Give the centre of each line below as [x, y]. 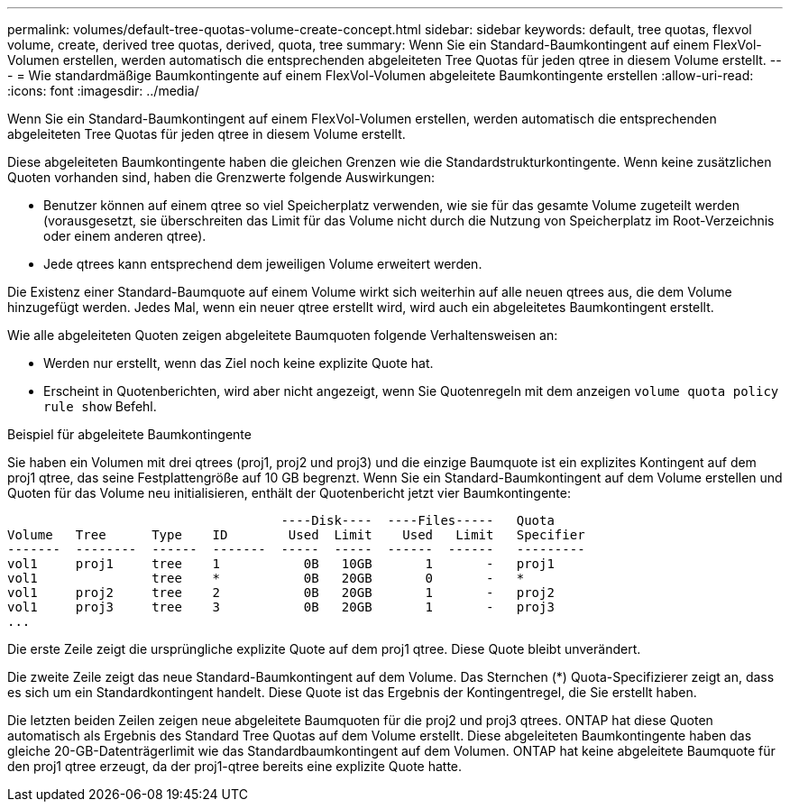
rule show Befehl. [100, 406]
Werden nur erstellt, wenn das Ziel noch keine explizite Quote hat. [239, 363]
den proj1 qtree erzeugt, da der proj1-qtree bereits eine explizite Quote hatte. [235, 766]
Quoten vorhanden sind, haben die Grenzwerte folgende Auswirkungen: [221, 177]
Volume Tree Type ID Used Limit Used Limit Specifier [296, 535]
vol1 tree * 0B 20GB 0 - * [266, 578]
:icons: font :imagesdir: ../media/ [103, 91]
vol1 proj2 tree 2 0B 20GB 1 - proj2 [281, 593]
